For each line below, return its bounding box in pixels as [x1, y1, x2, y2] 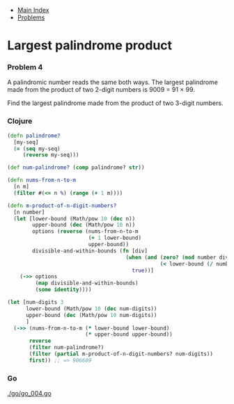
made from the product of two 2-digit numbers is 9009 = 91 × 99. [7, 86, 195, 94]
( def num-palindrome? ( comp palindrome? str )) [7, 164, 145, 171]
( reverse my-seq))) [22, 152, 79, 159]
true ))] [132, 267, 155, 274]
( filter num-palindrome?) [29, 344, 104, 351]
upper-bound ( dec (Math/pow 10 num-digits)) [25, 312, 157, 318]
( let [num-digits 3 [7, 299, 64, 306]
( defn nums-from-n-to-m [7, 177, 77, 184]
